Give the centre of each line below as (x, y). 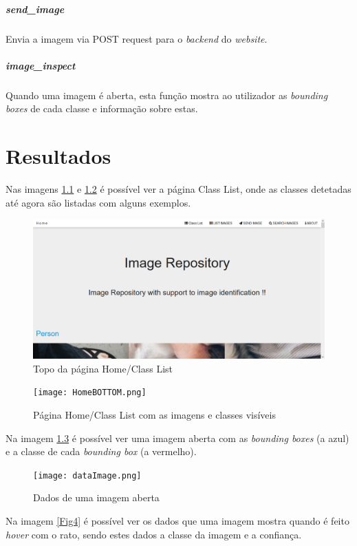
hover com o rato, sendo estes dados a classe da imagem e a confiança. (154, 534)
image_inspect (41, 65)
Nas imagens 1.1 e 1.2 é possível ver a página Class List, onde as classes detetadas (178, 189)
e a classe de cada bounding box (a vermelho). (101, 451)
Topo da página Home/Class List (103, 368)
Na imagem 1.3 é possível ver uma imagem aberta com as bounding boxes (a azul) (177, 438)
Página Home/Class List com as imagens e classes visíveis (154, 414)
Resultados (58, 156)
